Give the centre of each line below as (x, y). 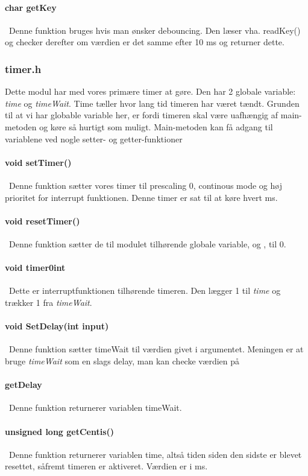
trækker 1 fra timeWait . (49, 302)
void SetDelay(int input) (57, 326)
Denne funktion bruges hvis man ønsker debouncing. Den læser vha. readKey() (155, 30)
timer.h (23, 68)
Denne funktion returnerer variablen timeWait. (95, 408)
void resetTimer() (42, 221)
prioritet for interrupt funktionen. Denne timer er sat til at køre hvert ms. (141, 197)
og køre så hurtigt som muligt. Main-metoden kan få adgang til (156, 126)
